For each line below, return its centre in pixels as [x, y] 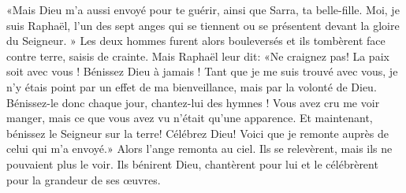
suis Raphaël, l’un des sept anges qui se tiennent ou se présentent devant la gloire [203, 25]
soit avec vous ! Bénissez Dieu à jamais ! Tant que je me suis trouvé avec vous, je [202, 71]
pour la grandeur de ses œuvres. [84, 179]
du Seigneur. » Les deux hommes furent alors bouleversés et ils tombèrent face [196, 41]
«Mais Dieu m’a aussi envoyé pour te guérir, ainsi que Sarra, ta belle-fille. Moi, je [203, 9]
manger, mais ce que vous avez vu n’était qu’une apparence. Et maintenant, [190, 118]
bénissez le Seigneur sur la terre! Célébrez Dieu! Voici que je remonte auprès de [197, 133]
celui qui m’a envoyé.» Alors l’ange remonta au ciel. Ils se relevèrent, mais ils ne [199, 148]
